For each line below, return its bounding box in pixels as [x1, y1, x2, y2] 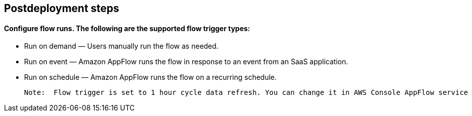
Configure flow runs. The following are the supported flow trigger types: [4, 24, 250, 33]
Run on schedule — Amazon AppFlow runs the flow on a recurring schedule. [24, 73, 277, 82]
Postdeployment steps [4, 2, 119, 15]
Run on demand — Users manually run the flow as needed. [24, 42, 219, 51]
